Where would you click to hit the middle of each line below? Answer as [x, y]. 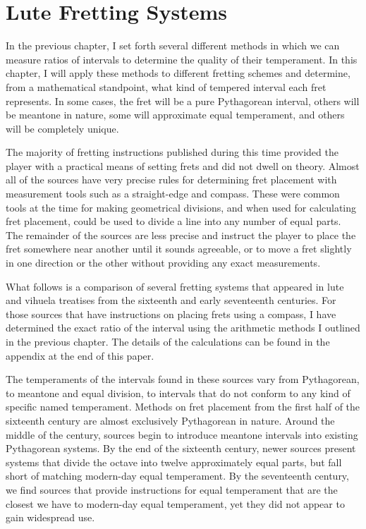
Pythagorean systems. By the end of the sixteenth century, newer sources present [181, 448]
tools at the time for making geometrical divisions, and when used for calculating [181, 207]
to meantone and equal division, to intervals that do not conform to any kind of [178, 393]
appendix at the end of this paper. [80, 355]
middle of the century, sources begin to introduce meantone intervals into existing [182, 434]
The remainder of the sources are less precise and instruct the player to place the [181, 235]
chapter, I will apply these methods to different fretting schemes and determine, [178, 73]
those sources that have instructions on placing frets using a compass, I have [171, 314]
